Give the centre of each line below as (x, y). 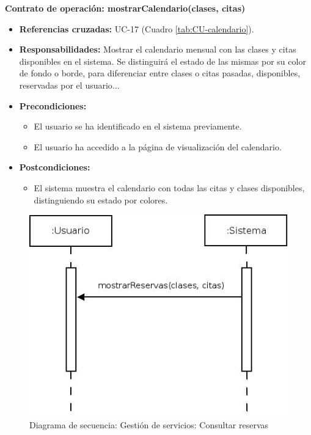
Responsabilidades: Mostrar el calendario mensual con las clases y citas (158, 49)
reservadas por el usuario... (69, 85)
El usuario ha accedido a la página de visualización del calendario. (158, 146)
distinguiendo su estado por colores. (101, 199)
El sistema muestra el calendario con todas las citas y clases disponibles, (169, 187)
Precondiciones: (53, 105)
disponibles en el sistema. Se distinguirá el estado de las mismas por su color (163, 61)
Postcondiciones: (55, 167)
